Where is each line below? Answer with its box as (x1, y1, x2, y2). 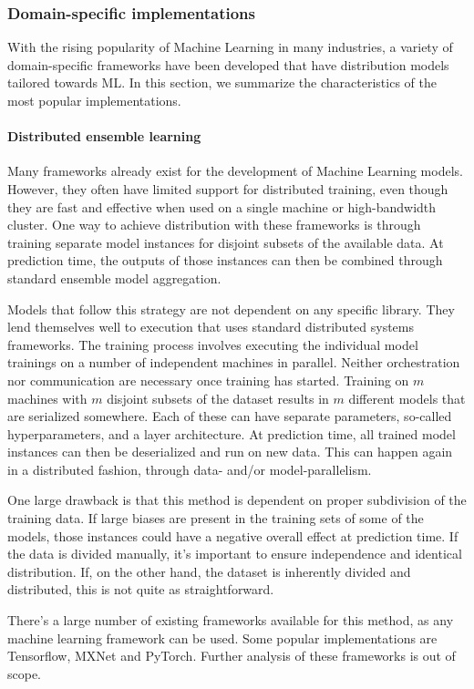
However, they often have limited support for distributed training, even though (7, 179, 448, 198)
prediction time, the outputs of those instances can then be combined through (7, 251, 443, 270)
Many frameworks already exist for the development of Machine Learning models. (7, 161, 463, 180)
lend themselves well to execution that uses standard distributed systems (7, 317, 415, 336)
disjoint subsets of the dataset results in (107, 388, 329, 407)
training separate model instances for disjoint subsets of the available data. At (7, 232, 444, 252)
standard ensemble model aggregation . (7, 268, 222, 287)
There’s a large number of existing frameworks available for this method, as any (7, 611, 454, 630)
